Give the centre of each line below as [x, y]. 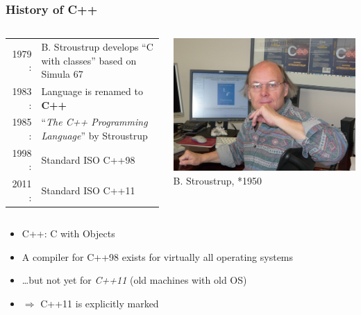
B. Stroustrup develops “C [97, 46]
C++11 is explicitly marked [100, 303]
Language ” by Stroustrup [94, 136]
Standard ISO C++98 [88, 159]
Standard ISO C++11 [88, 190]
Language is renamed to [92, 91]
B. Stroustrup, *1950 [218, 180]
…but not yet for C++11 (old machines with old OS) [134, 280]
